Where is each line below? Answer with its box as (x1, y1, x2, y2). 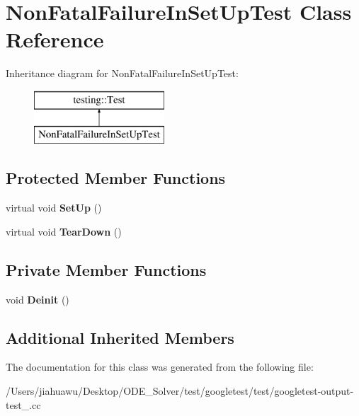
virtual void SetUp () (6, 200, 102, 215)
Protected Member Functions (6, 167, 226, 189)
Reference (6, 25, 104, 54)
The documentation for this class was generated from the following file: (6, 359, 314, 374)
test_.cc (6, 397, 41, 412)
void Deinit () (6, 291, 69, 306)
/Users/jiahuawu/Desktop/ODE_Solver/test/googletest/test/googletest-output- (6, 383, 354, 398)
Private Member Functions (6, 258, 207, 280)
